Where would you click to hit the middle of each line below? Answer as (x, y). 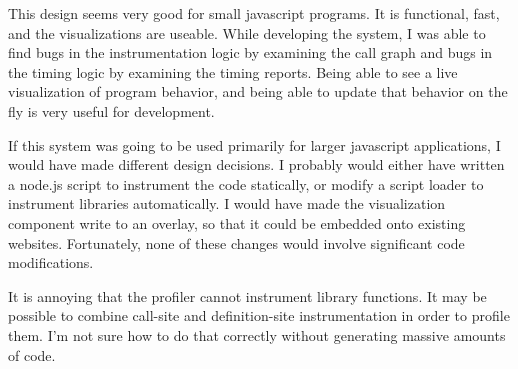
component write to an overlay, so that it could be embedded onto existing (237, 222)
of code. (32, 354)
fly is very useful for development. (111, 110)
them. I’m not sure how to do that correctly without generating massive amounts (257, 334)
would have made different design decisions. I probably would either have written (256, 164)
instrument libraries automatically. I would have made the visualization (227, 203)
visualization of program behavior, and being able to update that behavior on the (258, 91)
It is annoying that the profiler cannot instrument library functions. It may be (247, 295)
